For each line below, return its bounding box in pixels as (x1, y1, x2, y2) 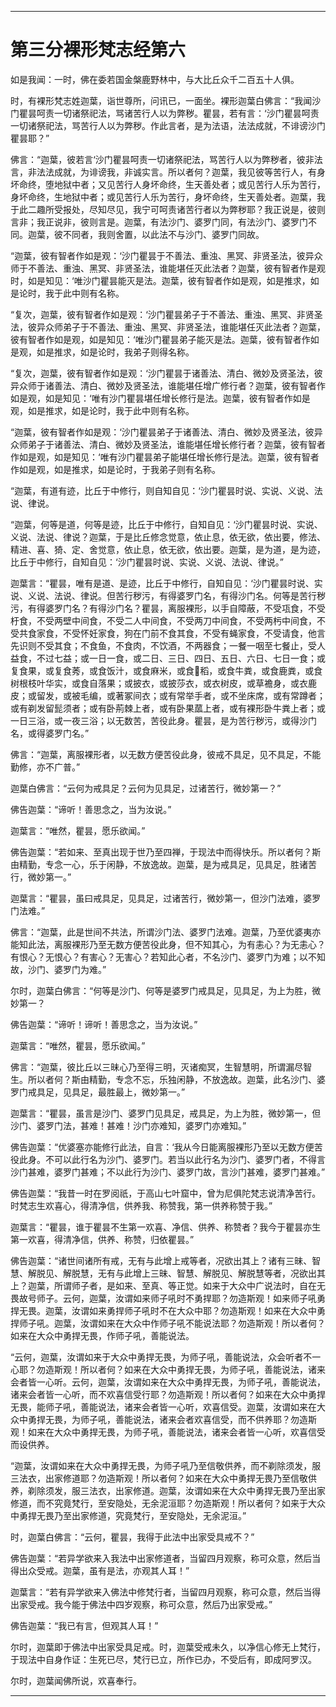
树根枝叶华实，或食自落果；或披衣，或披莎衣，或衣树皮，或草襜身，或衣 (10, 677, 308, 689)
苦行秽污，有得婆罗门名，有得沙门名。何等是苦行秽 (114, 589, 326, 601)
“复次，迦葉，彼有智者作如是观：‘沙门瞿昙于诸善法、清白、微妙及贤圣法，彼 (10, 367, 323, 379)
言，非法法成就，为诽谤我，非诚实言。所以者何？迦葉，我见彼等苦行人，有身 (10, 166, 326, 178)
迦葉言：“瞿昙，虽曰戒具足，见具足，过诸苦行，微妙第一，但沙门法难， (10, 892, 304, 904)
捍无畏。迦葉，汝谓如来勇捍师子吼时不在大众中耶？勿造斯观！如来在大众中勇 (10, 1304, 326, 1316)
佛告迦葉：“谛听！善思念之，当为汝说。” (10, 803, 172, 815)
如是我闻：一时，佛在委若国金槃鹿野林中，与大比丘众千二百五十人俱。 (10, 73, 300, 85)
